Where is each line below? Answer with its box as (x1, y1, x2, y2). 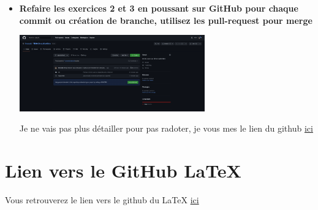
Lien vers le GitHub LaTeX (5, 158, 241, 183)
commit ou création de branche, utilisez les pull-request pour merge (19, 13, 312, 26)
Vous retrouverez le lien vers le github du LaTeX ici (5, 193, 199, 206)
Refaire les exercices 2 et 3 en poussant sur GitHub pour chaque (19, 2, 298, 14)
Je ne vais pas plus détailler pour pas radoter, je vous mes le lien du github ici (19, 122, 313, 135)
